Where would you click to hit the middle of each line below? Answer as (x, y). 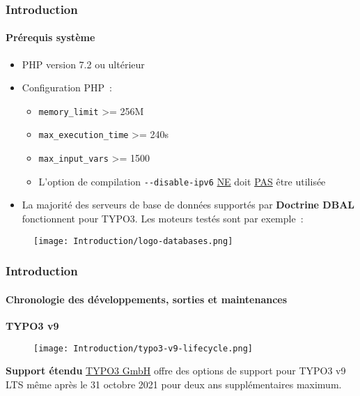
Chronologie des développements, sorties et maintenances (147, 299)
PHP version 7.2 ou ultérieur (83, 64)
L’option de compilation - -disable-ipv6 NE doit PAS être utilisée (182, 181)
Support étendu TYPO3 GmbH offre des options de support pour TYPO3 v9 (176, 371)
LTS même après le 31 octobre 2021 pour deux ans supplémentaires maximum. (174, 384)
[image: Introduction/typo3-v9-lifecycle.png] (143, 348)
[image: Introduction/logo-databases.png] (133, 241)
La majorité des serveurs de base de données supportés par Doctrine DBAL (188, 205)
